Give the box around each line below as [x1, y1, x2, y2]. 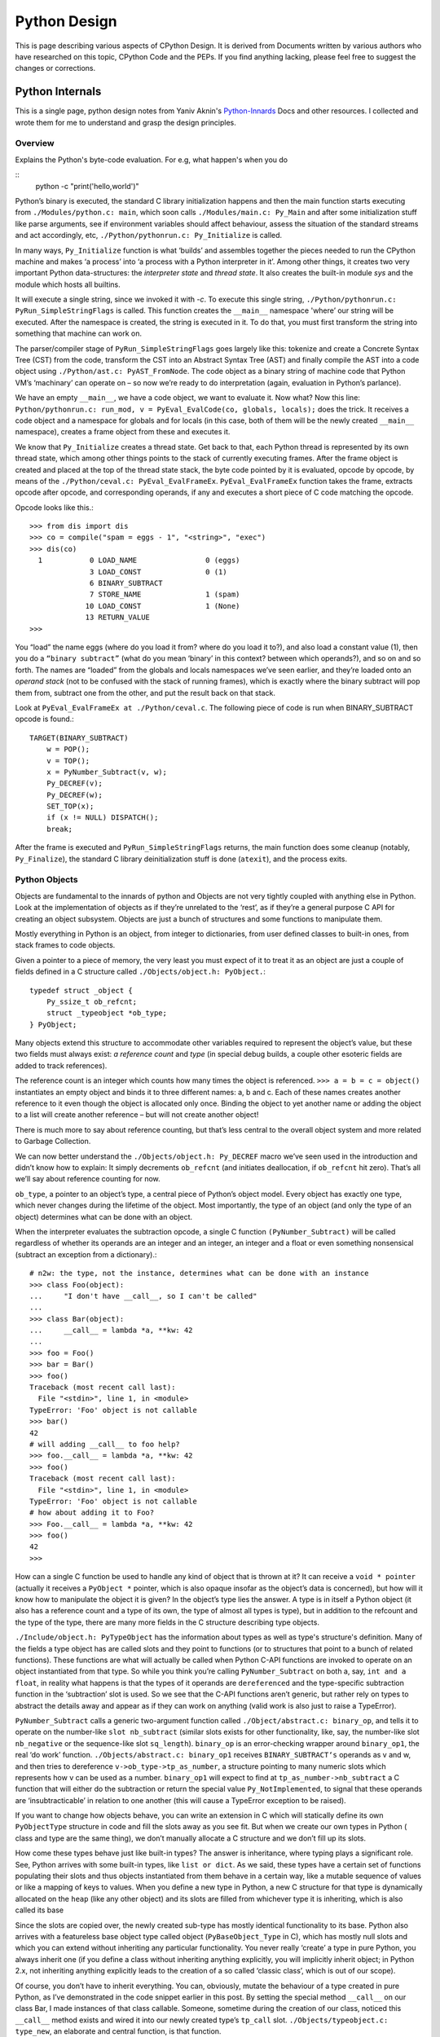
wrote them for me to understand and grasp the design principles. [15, 117, 236, 127]
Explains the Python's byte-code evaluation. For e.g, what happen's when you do [15, 155, 288, 165]
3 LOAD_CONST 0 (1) [90, 567, 227, 576]
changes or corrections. [15, 64, 96, 73]
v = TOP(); [46, 756, 90, 765]
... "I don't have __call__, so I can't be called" [29, 1291, 257, 1300]
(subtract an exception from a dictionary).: [15, 1249, 157, 1259]
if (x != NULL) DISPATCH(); [46, 813, 159, 822]
